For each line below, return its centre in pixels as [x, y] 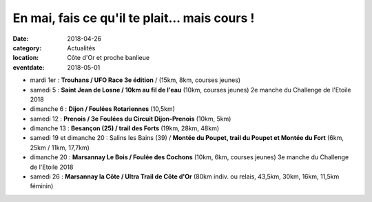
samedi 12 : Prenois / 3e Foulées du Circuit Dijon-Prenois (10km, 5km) [131, 119]
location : [26, 58]
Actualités [81, 48]
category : [27, 48]
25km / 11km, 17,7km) [60, 148]
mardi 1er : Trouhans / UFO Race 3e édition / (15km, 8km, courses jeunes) [135, 80]
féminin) [42, 186]
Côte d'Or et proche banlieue [108, 58]
